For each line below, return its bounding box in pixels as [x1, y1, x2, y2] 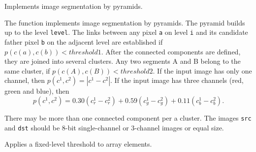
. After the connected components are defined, [101, 46, 241, 56]
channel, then [4, 75, 45, 85]
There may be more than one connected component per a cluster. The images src [4, 112, 252, 123]
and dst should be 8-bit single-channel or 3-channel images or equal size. [4, 122, 224, 132]
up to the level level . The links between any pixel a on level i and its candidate [4, 27, 248, 37]
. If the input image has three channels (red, [110, 75, 244, 85]
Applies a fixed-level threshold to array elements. [4, 139, 152, 149]
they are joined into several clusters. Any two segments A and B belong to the [4, 56, 241, 66]
